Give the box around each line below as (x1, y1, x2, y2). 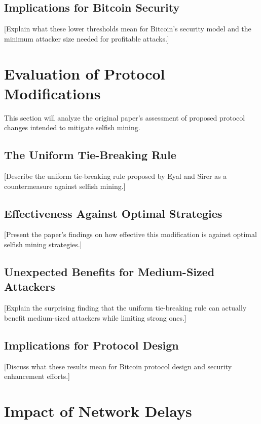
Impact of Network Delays (4, 401, 192, 421)
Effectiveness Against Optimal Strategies (4, 205, 222, 221)
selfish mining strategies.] (4, 239, 82, 250)
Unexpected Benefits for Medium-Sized (4, 264, 215, 280)
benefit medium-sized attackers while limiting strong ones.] (4, 312, 187, 323)
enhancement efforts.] (4, 371, 70, 381)
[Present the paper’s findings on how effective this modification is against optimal (4, 229, 257, 240)
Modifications (4, 83, 101, 103)
